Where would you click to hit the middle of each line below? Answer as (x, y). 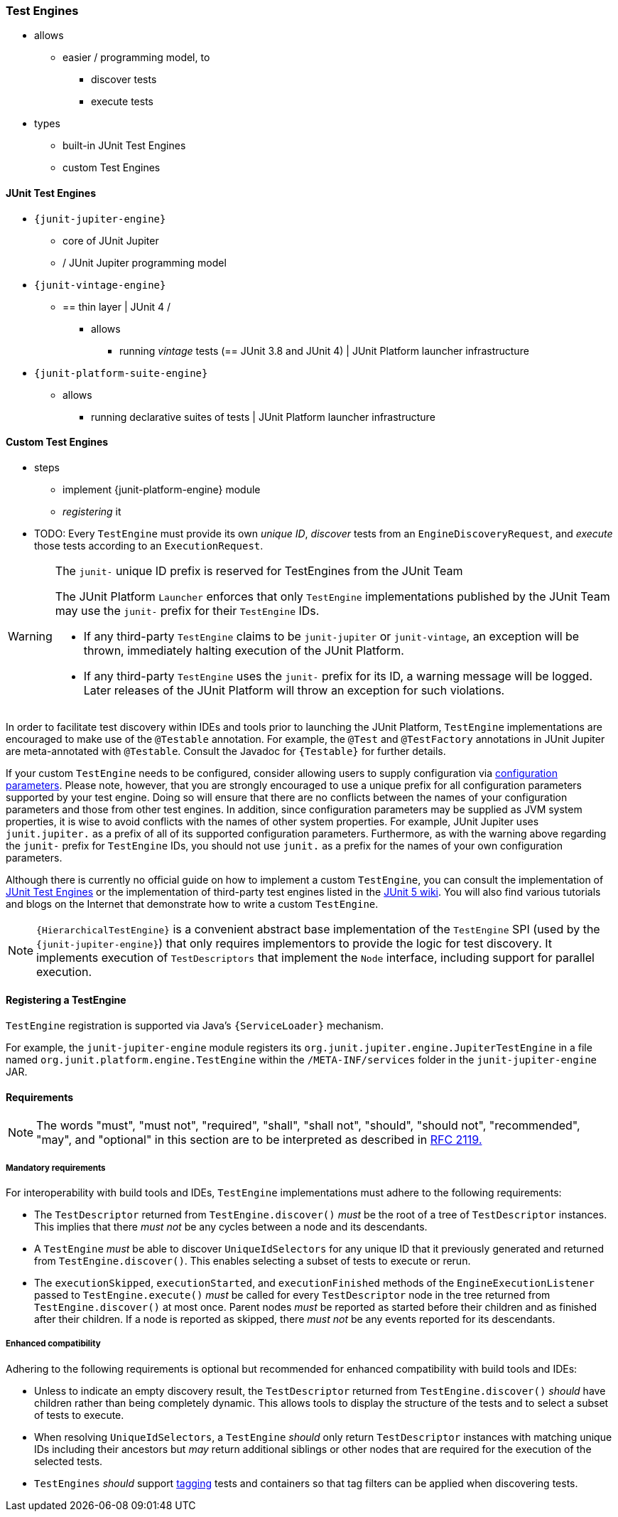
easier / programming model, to (136, 58)
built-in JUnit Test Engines (124, 146)
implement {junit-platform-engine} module (162, 489)
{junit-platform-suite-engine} (121, 373)
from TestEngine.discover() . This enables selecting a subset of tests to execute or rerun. (253, 1261)
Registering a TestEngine (66, 1000)
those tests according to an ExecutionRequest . (149, 545)
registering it (92, 511)
